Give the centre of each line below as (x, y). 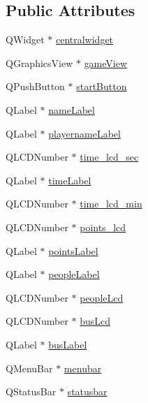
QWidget (25, 39)
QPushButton (35, 86)
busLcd (95, 321)
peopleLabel (74, 274)
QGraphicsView (39, 63)
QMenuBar (29, 368)
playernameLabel (84, 133)
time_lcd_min (111, 204)
